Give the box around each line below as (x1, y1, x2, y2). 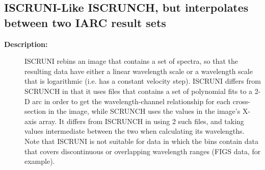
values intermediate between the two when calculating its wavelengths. (24, 126, 245, 136)
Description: (4, 38, 48, 49)
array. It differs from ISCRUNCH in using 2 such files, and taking (39, 115, 244, 126)
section (24, 106, 46, 116)
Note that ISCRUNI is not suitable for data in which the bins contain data (24, 135, 258, 146)
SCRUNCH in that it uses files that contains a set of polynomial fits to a (24, 85, 253, 96)
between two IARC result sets (4, 14, 166, 30)
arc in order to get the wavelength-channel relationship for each (32, 95, 231, 106)
